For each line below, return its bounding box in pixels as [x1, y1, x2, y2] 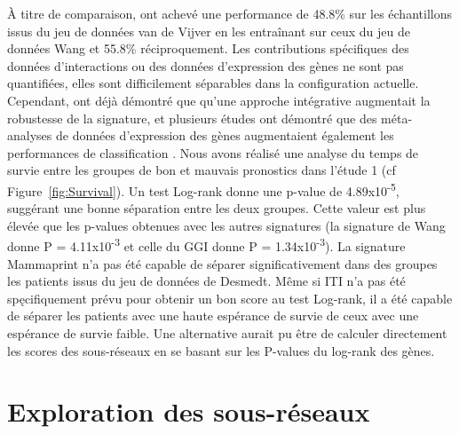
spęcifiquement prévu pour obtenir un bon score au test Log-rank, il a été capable [7, 288, 453, 307]
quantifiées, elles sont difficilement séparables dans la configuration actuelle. [7, 74, 419, 92]
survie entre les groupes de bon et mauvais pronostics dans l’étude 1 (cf [7, 161, 396, 179]
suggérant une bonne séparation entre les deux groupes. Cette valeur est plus [7, 199, 426, 217]
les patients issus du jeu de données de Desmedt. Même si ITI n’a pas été [7, 272, 406, 290]
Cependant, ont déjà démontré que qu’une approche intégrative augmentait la [7, 91, 431, 109]
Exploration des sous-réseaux [7, 393, 370, 430]
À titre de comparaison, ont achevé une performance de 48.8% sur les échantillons [7, 4, 452, 22]
